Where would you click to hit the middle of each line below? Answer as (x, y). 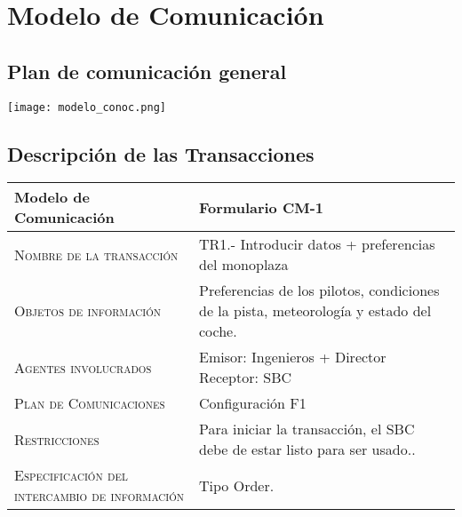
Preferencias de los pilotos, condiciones (319, 290)
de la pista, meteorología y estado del (315, 311)
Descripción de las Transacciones (161, 153)
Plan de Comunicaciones (90, 403)
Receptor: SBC (246, 378)
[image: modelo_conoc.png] (87, 107)
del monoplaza (244, 265)
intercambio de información (100, 496)
